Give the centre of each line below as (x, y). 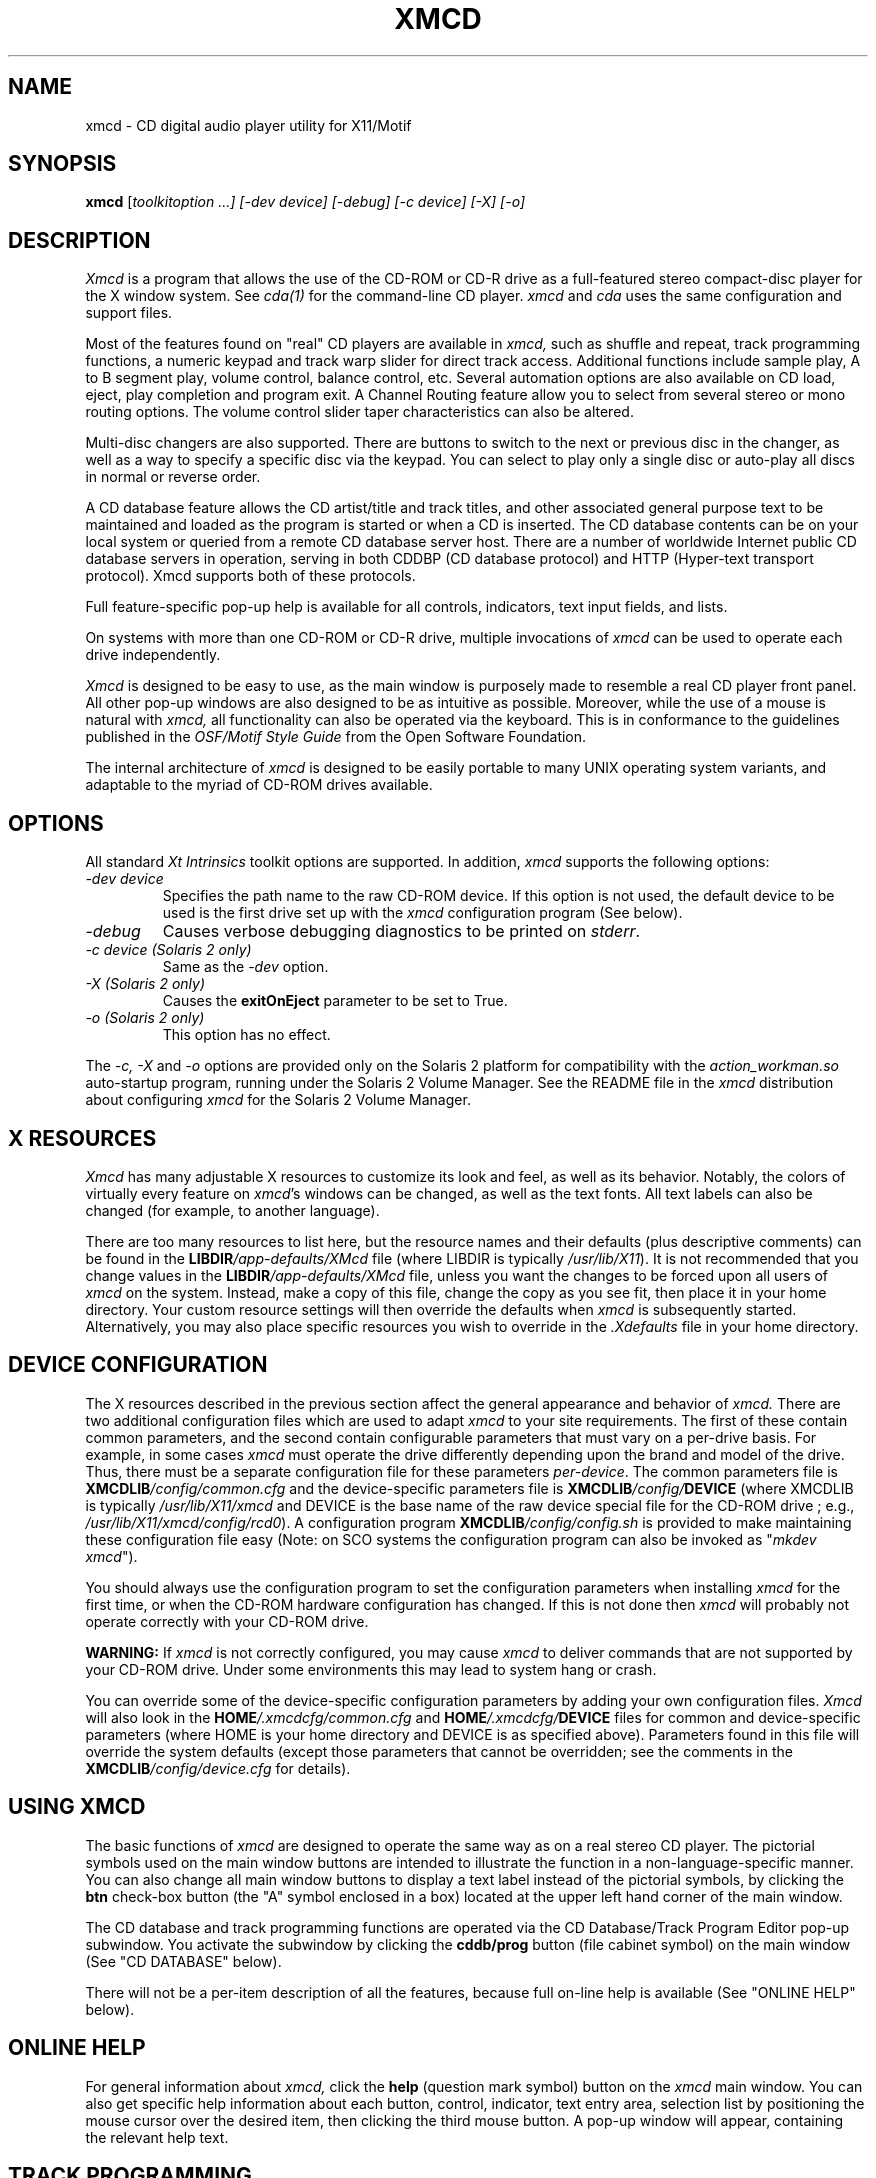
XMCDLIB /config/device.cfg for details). (218, 1768)
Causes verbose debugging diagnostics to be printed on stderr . (401, 931)
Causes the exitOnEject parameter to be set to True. (335, 1001)
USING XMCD (77, 1807)
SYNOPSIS (62, 164)
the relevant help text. (157, 2137)
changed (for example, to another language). (232, 1210)
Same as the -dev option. (245, 967)
